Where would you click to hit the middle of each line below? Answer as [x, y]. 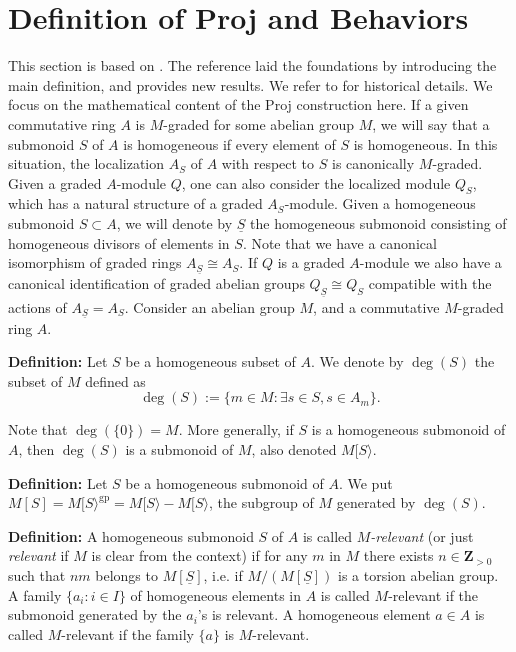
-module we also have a [430, 262]
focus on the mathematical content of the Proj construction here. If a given [238, 104]
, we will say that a [431, 123]
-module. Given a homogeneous [380, 203]
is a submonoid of [179, 449]
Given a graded [55, 182]
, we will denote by [174, 223]
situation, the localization [86, 163]
